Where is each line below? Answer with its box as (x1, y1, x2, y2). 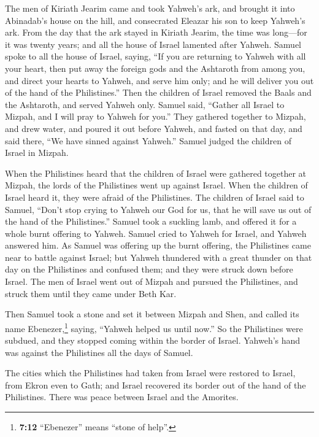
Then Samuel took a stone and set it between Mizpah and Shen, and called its (5, 307, 299, 320)
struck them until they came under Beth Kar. (5, 287, 177, 300)
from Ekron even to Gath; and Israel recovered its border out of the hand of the (5, 378, 306, 391)
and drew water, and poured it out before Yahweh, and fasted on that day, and (5, 122, 302, 134)
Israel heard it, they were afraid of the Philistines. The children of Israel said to (5, 190, 304, 203)
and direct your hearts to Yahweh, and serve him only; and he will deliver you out (5, 74, 314, 87)
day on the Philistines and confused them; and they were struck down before (5, 263, 293, 276)
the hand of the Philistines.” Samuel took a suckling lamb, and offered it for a (5, 215, 297, 228)
